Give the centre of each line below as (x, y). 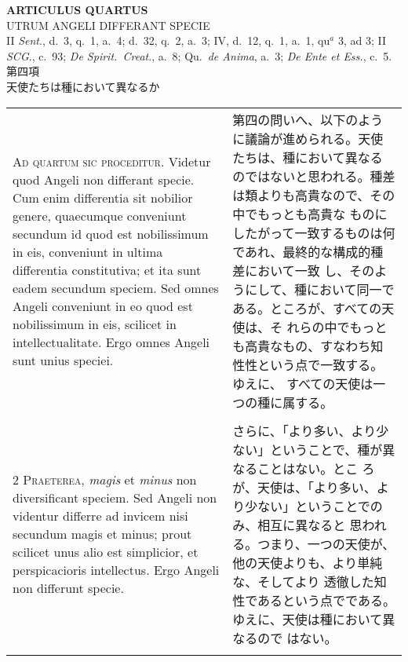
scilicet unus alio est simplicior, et (106, 552)
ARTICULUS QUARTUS (77, 9)
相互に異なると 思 (310, 525)
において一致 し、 (297, 270)
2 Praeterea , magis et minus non (105, 480)
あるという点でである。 (326, 600)
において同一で (351, 289)
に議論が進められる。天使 (308, 138)
